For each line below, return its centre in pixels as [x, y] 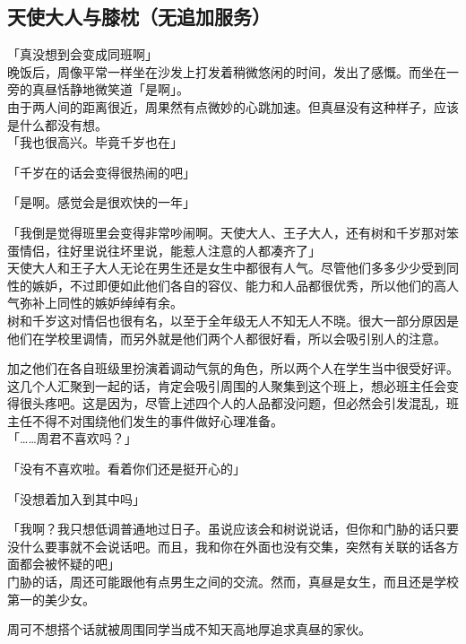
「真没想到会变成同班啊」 [82, 54]
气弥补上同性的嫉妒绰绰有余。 [95, 303]
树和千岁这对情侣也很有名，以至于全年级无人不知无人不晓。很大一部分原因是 [233, 320]
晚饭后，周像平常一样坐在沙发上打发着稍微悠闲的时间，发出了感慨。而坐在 [227, 71]
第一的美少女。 [51, 599]
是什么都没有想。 [57, 124]
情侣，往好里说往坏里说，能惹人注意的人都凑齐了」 [170, 250]
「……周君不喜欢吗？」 [72, 438]
